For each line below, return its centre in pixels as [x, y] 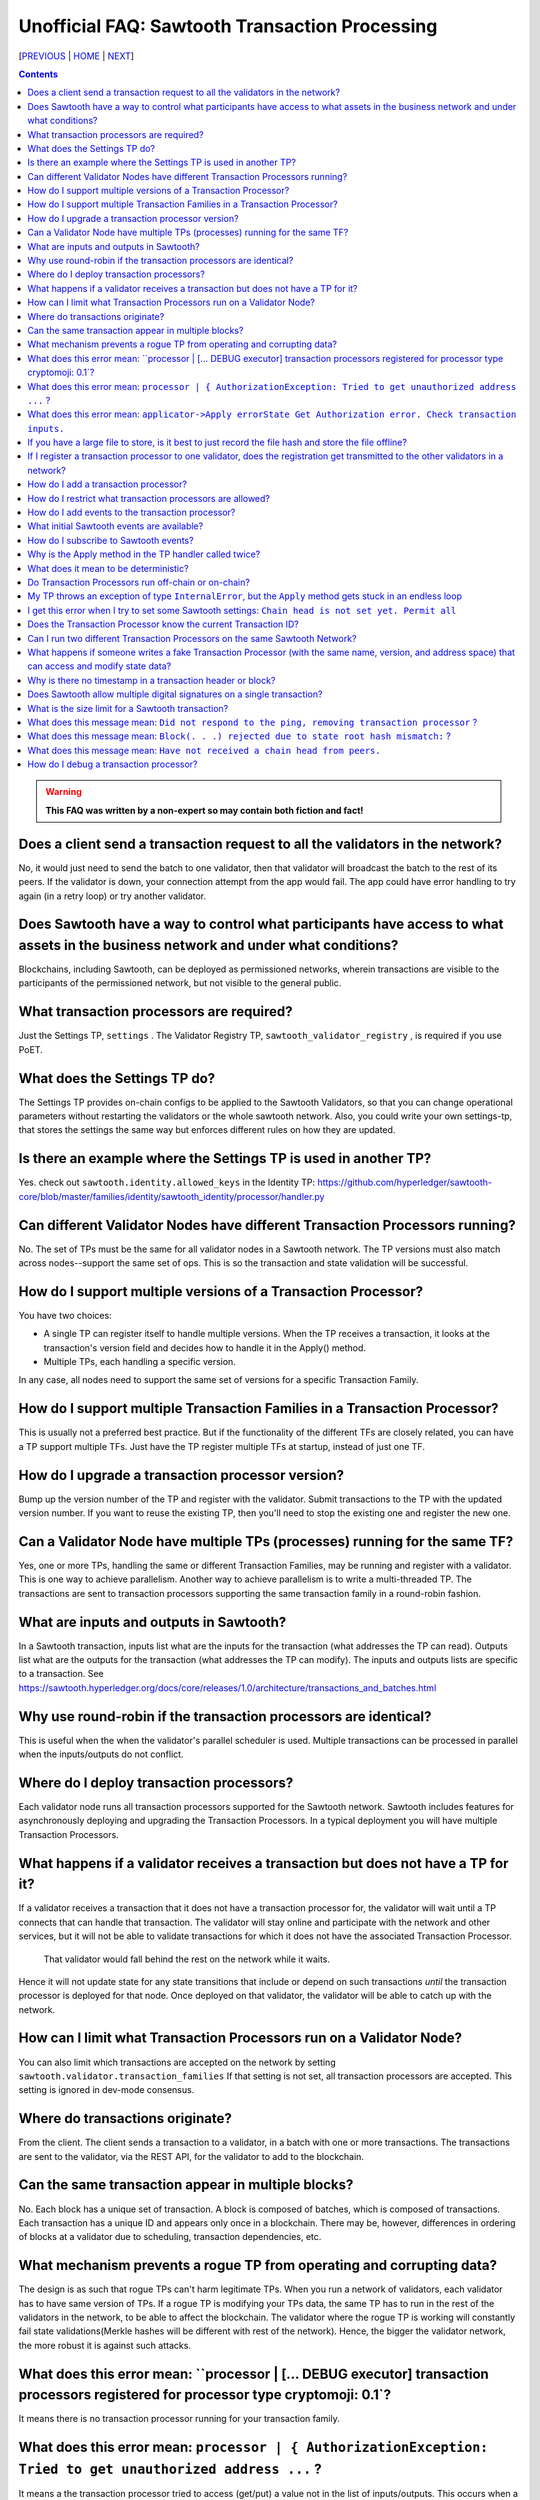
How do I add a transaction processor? [107, 484]
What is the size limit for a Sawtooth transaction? [128, 708]
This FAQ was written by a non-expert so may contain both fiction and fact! [204, 810]
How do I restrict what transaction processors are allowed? [148, 498]
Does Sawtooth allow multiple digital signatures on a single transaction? [175, 694]
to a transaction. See [61, 1674]
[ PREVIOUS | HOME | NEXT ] [76, 56]
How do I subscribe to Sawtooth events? [110, 540]
